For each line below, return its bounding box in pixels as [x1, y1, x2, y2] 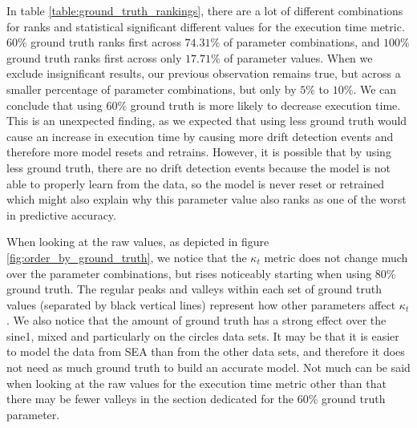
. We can [353, 80, 397, 97]
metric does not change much [264, 248, 408, 265]
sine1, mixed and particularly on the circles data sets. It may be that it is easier [6, 327, 399, 344]
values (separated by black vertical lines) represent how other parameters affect [6, 296, 396, 313]
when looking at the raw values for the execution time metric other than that [6, 374, 387, 391]
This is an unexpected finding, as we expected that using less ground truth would [6, 112, 407, 129]
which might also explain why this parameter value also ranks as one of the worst [6, 191, 407, 208]
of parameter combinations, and [223, 34, 380, 50]
